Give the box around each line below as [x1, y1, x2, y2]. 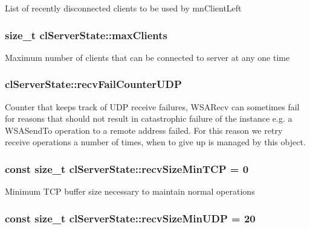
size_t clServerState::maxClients [5, 27, 167, 42]
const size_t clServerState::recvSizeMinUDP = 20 [5, 210, 256, 225]
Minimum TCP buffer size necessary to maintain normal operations [5, 185, 255, 198]
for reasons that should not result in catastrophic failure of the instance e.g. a [5, 112, 292, 125]
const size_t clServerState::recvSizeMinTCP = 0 [5, 161, 249, 176]
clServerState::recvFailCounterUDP [5, 77, 182, 92]
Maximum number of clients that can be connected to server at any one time [5, 51, 290, 63]
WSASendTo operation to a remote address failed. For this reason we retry [5, 124, 283, 136]
